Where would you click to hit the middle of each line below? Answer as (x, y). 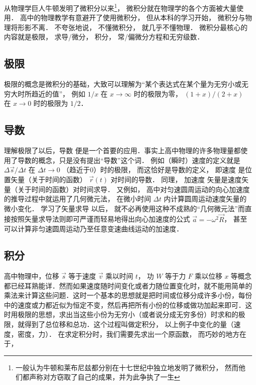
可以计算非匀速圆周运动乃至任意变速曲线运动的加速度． (94, 229)
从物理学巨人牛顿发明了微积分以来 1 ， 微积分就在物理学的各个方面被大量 (120, 7)
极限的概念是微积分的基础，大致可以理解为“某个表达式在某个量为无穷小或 (123, 84)
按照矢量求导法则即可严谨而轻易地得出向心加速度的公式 (100, 219)
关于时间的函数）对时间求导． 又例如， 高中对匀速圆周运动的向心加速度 (134, 189)
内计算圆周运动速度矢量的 (205, 199)
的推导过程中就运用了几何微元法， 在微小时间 (78, 199)
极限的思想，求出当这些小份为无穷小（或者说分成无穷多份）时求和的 (128, 314)
